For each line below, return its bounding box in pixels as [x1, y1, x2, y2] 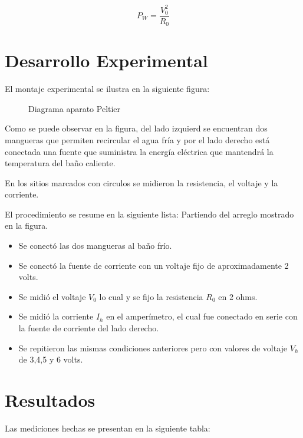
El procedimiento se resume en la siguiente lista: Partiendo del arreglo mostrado [5, 208, 294, 220]
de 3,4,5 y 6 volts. [18, 353, 83, 365]
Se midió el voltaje [18, 290, 86, 302]
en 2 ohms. [218, 290, 258, 302]
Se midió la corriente [18, 310, 94, 322]
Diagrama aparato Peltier [28, 102, 121, 114]
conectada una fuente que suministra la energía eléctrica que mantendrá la [5, 145, 274, 157]
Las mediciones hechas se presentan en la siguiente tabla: [5, 421, 210, 434]
